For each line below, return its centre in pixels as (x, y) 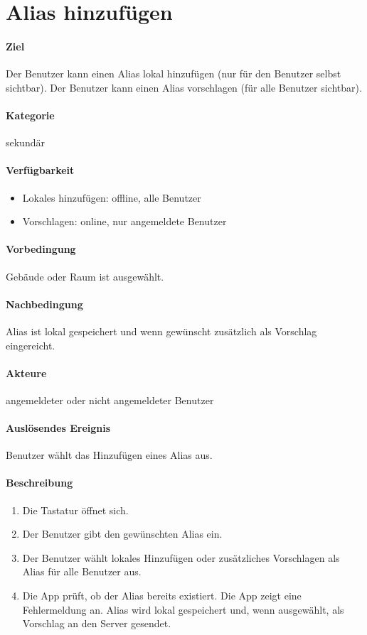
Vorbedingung (41, 249)
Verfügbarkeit (40, 170)
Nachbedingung (44, 304)
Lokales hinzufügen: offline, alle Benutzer (112, 197)
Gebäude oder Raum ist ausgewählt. (85, 276)
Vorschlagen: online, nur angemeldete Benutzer (124, 221)
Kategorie (30, 115)
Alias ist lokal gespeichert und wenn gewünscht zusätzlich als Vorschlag (161, 331)
